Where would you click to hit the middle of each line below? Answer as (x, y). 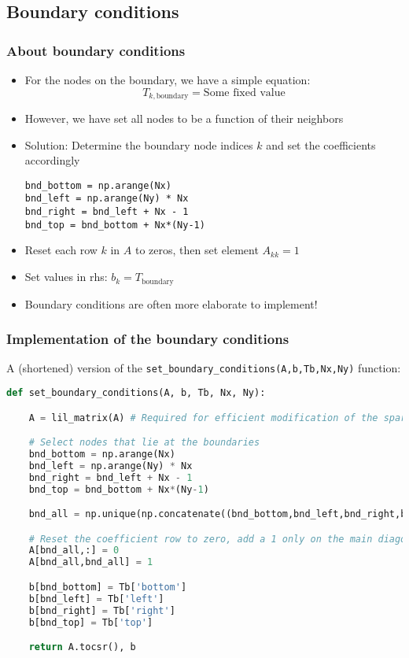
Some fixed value (244, 92)
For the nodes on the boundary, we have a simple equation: (168, 79)
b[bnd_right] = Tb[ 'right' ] (102, 610)
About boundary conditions (96, 50)
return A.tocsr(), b (82, 647)
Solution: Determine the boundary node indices (139, 144)
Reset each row (61, 250)
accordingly (52, 160)
